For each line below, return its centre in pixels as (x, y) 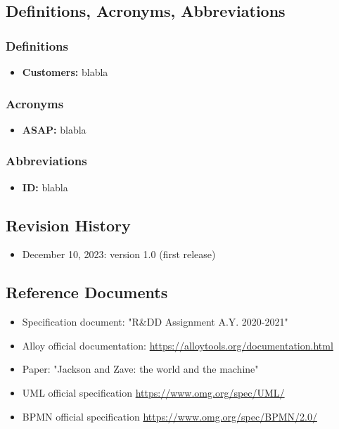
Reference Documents (87, 292)
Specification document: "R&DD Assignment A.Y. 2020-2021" (155, 322)
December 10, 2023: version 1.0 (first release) (119, 254)
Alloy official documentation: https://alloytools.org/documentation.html (178, 345)
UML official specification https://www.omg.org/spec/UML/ (153, 392)
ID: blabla (45, 187)
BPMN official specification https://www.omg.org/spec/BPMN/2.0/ (169, 416)
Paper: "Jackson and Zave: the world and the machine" (140, 369)
